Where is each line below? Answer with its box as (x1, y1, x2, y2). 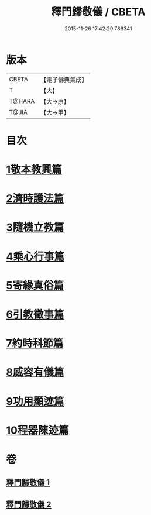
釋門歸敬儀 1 (6, 478, 50, 487)
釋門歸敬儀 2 (6, 499, 52, 509)
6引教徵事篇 (6, 308, 64, 321)
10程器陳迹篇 (6, 424, 69, 437)
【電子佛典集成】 (40, 75, 88, 84)
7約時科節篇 (6, 337, 64, 350)
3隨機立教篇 (6, 221, 64, 234)
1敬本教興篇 (6, 163, 63, 176)
